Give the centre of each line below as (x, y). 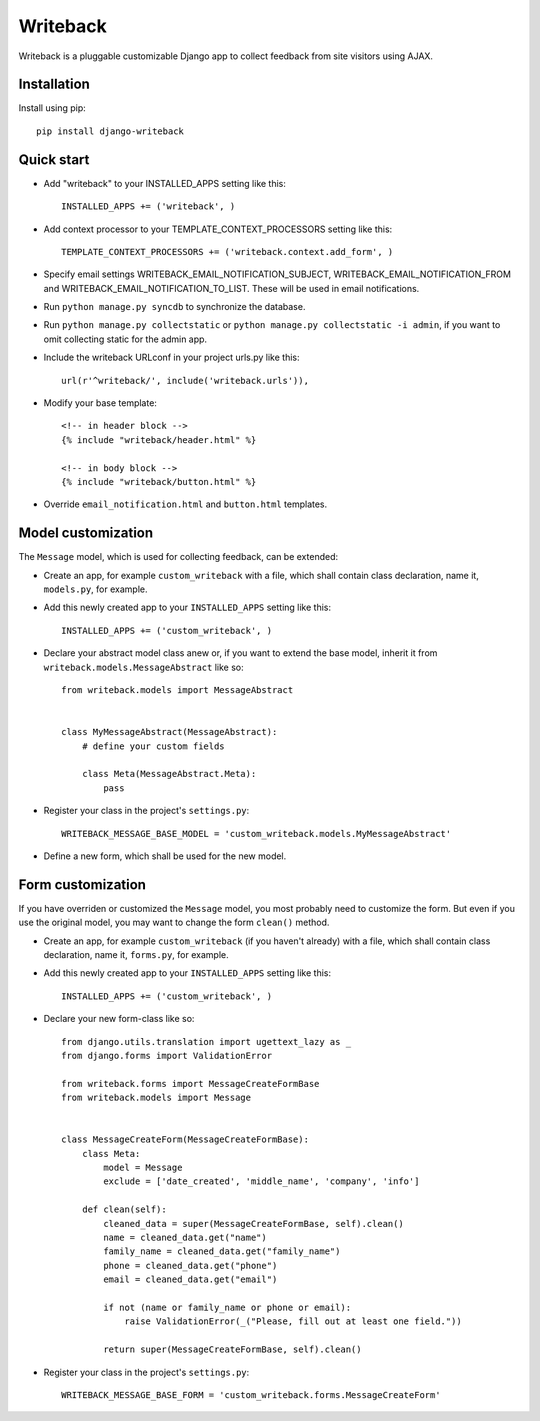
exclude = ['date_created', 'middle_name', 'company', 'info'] (261, 1181)
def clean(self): (124, 1209)
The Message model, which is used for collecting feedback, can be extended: (178, 557)
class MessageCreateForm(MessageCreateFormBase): (185, 1139)
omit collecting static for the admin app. (125, 339)
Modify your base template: (100, 403)
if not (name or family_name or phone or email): (227, 1307)
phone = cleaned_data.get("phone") (190, 1265)
